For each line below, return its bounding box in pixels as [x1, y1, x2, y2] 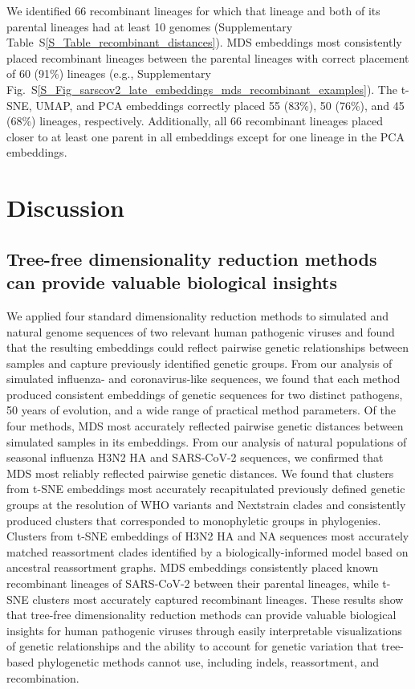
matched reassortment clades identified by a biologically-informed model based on [6, 543, 409, 560]
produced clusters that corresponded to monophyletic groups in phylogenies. [6, 512, 381, 528]
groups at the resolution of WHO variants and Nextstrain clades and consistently [6, 496, 406, 513]
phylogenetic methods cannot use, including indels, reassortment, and [37, 653, 380, 670]
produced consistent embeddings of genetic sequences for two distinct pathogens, [6, 385, 403, 402]
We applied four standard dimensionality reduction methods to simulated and [6, 307, 389, 324]
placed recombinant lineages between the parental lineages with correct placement [6, 49, 409, 66]
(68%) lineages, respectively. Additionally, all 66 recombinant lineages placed [6, 112, 383, 129]
